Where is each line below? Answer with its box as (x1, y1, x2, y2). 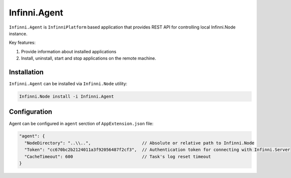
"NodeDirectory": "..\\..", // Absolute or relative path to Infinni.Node (24, 140, 255, 146)
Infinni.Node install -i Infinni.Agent (19, 94, 114, 99)
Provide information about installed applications (21, 48, 116, 54)
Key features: (9, 40, 36, 45)
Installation (9, 68, 44, 76)
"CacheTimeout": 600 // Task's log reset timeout (24, 154, 211, 159)
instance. (9, 30, 28, 36)
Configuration (9, 108, 52, 116)
